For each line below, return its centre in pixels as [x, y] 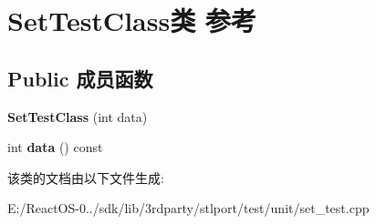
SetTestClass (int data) [78, 116]
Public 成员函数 [80, 78]
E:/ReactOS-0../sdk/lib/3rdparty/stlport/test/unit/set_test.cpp [188, 208]
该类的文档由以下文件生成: [86, 177]
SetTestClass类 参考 [132, 20]
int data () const [55, 147]
